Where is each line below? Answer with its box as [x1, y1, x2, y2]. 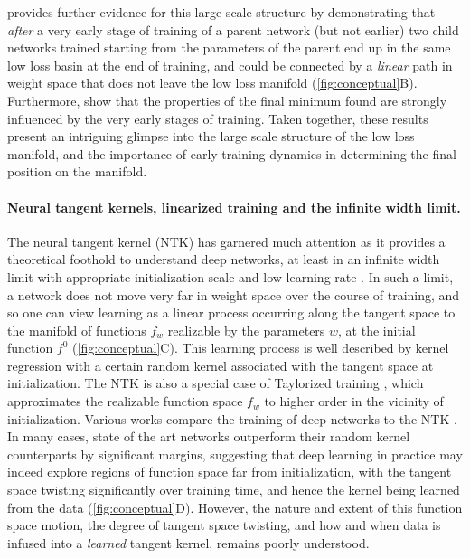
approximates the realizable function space [7, 392, 243, 411]
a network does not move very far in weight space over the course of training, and [7, 285, 460, 304]
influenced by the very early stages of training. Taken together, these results [7, 109, 428, 128]
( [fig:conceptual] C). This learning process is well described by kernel [72, 338, 449, 357]
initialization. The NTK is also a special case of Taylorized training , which [7, 374, 424, 392]
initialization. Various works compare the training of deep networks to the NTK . [7, 409, 457, 428]
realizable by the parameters [167, 320, 325, 339]
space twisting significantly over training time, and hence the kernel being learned [7, 480, 460, 499]
